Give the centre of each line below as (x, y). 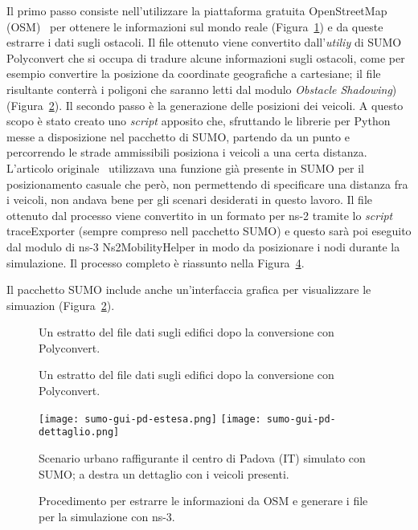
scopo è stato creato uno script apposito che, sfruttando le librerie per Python (199, 121)
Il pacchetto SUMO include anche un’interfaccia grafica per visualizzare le (189, 289)
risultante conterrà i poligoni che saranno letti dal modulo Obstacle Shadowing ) (202, 89)
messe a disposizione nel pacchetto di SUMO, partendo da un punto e (178, 136)
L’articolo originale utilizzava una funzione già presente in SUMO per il (185, 167)
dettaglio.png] (79, 432)
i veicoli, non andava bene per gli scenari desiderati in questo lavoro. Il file (189, 200)
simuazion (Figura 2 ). (61, 305)
